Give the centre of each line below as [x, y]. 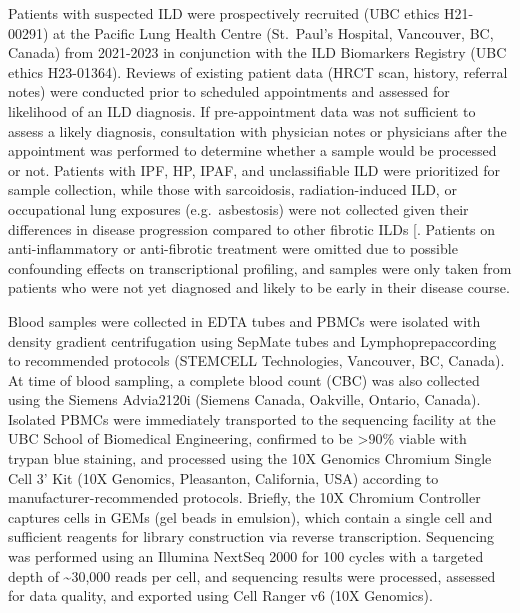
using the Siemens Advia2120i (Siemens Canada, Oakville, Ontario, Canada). [244, 399]
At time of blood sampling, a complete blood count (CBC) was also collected [244, 379]
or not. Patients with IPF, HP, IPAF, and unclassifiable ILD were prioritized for [254, 169]
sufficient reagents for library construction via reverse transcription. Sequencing [251, 536]
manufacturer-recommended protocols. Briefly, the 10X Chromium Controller [244, 497]
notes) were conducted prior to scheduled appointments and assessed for [229, 91]
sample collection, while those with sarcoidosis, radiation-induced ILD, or [232, 189]
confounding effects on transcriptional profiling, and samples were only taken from [260, 267]
